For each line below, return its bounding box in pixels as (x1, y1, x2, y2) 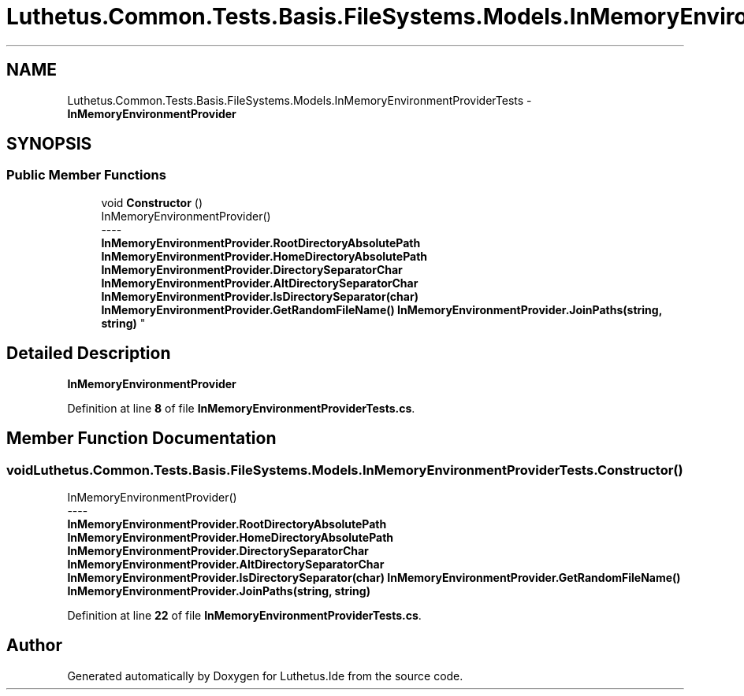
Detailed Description (6, 343, 171, 364)
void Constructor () (101, 195, 203, 209)
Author (6, 635, 62, 656)
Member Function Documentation (6, 428, 277, 449)
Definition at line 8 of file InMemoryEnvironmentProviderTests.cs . (67, 401, 415, 415)
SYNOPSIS (6, 134, 92, 154)
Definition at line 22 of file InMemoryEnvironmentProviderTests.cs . (67, 608, 422, 622)
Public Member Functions (6, 167, 166, 183)
